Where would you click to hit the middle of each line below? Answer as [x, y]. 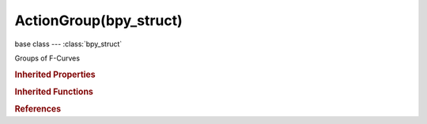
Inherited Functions [54, 92]
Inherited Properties [55, 75]
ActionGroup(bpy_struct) [99, 20]
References [38, 109]
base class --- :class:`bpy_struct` [68, 44]
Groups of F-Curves [47, 58]
